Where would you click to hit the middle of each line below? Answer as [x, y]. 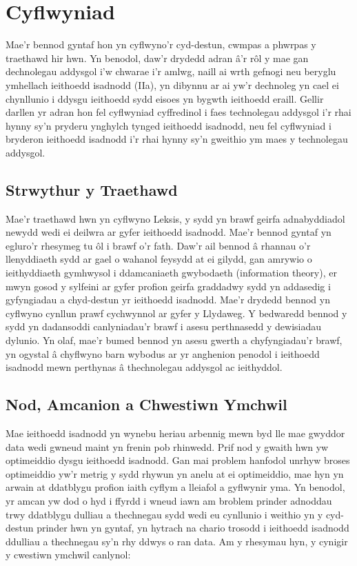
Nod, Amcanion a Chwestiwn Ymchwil [146, 404]
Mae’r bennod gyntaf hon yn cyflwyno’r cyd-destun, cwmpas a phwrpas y [161, 44]
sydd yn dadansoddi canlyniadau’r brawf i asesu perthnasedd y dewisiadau [163, 326]
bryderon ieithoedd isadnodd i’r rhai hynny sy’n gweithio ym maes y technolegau [177, 139]
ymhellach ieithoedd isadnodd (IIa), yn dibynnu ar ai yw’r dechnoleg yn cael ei [172, 84]
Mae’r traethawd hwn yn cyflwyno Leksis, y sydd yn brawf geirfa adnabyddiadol [175, 218]
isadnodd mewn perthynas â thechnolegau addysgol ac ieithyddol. [144, 367]
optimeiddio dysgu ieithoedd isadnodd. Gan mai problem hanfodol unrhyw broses [178, 460]
